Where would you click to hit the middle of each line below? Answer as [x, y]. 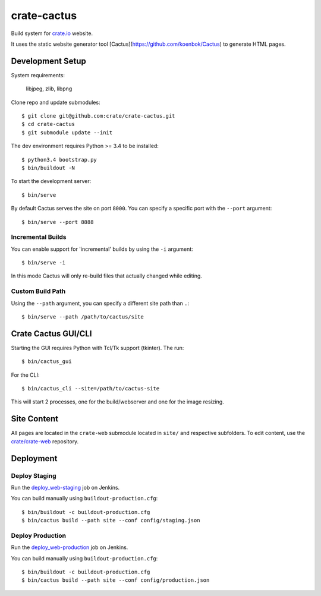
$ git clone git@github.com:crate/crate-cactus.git [98, 116]
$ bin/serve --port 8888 [58, 222]
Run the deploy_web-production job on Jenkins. [70, 547]
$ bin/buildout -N [48, 168]
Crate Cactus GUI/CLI [51, 334]
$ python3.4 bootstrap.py [59, 160]
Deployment [34, 458]
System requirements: [38, 75]
